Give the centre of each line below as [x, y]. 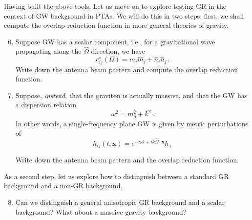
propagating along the [48, 51]
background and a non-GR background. [63, 186]
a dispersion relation [46, 105]
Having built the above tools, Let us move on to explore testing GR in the [115, 6]
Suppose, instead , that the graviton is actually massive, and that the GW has [131, 95]
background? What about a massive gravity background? [101, 211]
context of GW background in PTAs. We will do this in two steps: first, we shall [124, 15]
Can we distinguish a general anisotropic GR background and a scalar [120, 202]
